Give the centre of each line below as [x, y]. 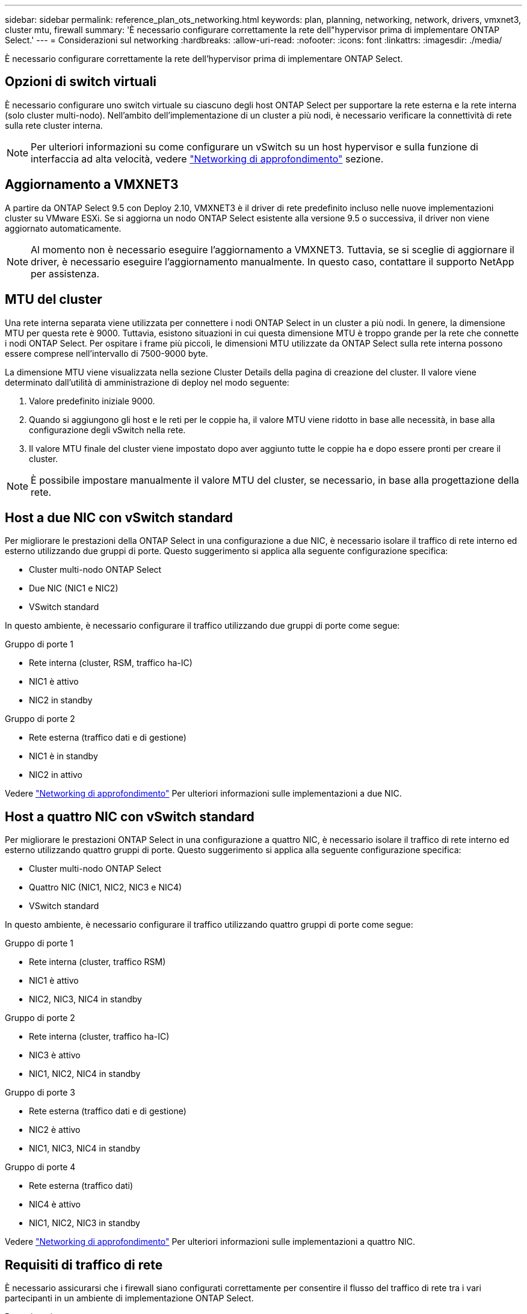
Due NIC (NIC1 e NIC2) [74, 588]
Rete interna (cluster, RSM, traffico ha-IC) [111, 663]
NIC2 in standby [61, 700]
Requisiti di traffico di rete [84, 1265]
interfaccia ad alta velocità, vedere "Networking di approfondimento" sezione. [207, 159]
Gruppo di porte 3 [40, 1093]
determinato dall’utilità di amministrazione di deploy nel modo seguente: [147, 382]
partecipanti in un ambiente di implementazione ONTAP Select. [129, 1298]
